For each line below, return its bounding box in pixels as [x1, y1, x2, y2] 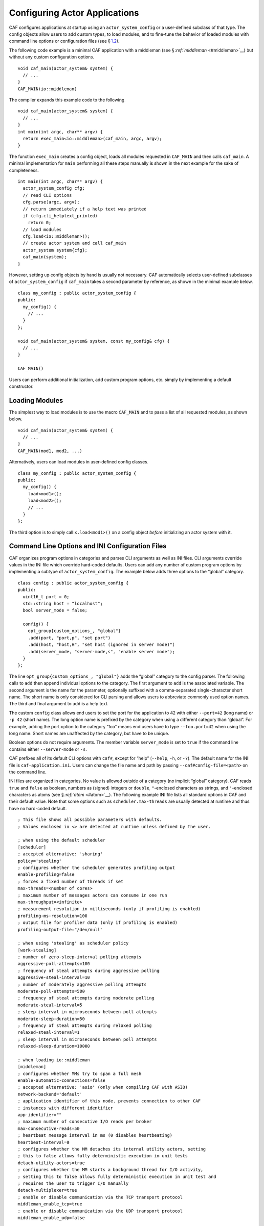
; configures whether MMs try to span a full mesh [18, 1071, 142, 1076]
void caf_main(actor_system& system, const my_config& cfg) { [18, 338, 170, 344]
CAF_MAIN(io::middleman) [18, 86, 77, 92]
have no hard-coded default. [9, 805, 67, 811]
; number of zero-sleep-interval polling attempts [18, 954, 142, 960]
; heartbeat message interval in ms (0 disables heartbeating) [18, 1133, 173, 1138]
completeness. [9, 167, 39, 173]
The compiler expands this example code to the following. [9, 97, 126, 103]
